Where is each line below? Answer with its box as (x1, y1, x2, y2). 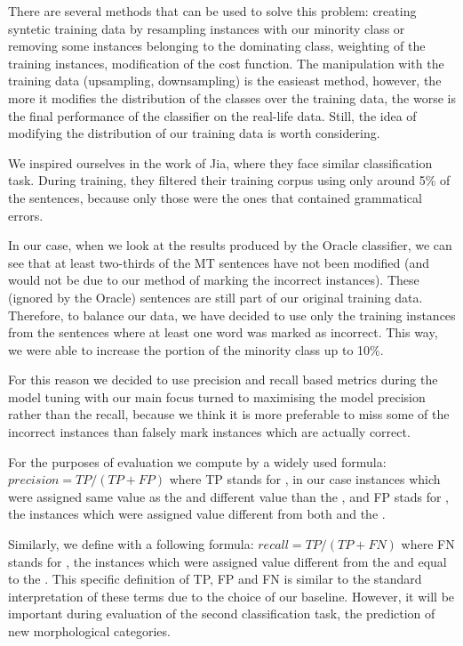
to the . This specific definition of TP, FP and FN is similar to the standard (8, 569, 422, 588)
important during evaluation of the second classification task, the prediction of (8, 604, 435, 623)
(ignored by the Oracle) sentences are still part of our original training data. (8, 287, 423, 306)
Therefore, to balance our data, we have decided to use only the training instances (8, 305, 456, 324)
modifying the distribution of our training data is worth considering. (8, 124, 380, 142)
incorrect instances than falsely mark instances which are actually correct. (8, 423, 411, 441)
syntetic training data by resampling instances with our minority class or (8, 19, 405, 37)
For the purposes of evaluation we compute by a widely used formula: (8, 452, 387, 471)
